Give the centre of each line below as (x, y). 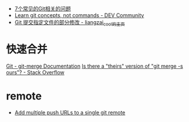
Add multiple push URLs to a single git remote (70, 112)
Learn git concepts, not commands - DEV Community (79, 15)
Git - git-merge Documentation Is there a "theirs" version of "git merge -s (95, 66)
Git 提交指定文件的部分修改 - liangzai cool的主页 (70, 23)
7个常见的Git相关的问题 (43, 9)
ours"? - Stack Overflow (35, 72)
